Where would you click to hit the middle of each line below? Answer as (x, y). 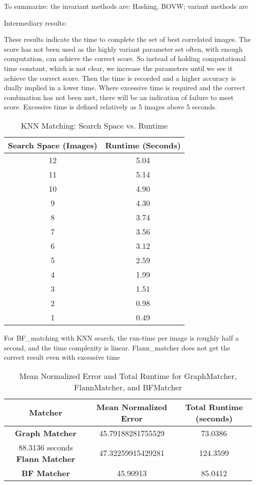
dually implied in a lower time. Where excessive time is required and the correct (125, 87)
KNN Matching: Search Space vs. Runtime (94, 125)
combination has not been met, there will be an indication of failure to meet (119, 97)
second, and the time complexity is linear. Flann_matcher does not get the (117, 347)
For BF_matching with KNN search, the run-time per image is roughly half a (121, 337)
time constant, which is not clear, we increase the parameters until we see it (118, 68)
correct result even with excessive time (62, 357)
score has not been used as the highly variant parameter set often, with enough (123, 49)
